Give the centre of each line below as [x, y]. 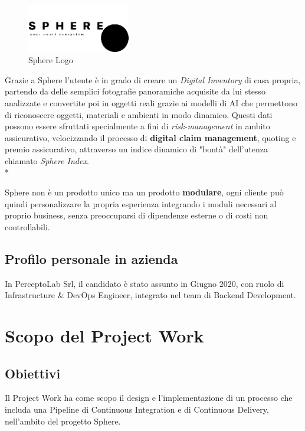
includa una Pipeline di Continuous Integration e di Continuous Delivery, [137, 409]
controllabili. [27, 226]
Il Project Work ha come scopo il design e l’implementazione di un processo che [149, 398]
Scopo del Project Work [104, 336]
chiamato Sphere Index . [47, 160]
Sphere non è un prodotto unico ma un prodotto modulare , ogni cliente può [144, 192]
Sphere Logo [51, 60]
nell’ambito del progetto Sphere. [63, 421]
